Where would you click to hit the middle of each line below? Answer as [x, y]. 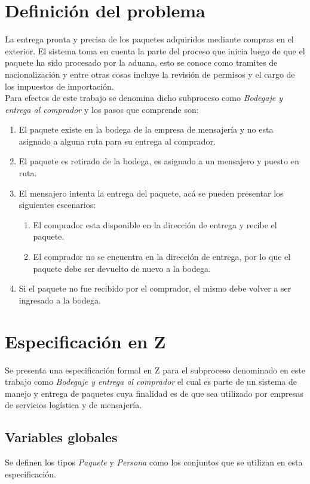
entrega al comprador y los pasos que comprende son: [102, 109]
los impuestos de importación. [59, 86]
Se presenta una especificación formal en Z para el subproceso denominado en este [155, 370]
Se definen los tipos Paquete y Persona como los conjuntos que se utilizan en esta [154, 462]
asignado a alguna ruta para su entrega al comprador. [117, 141]
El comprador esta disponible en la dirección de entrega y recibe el [155, 224]
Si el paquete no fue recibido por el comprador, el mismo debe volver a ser [155, 288]
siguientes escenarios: [57, 205]
